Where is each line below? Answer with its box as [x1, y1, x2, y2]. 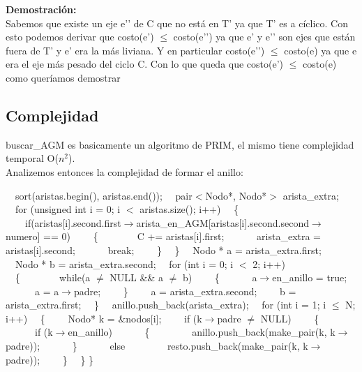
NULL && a [110, 270, 163, 285]
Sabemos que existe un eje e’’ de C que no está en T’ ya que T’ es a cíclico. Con [6, 15, 348, 30]
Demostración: [6, 2, 77, 16]
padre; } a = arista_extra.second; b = [73, 283, 296, 298]
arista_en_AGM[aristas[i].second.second [136, 215, 309, 230]
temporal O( [6, 151, 59, 165]
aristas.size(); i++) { [139, 202, 239, 216]
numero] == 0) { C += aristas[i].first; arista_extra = [6, 229, 322, 244]
